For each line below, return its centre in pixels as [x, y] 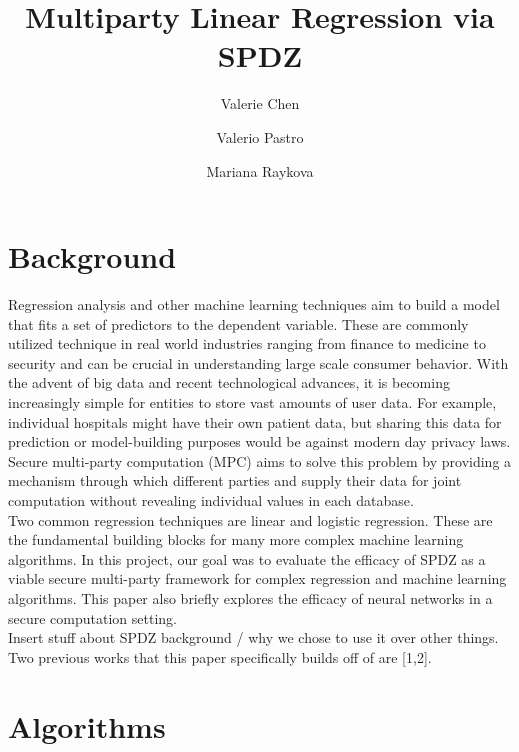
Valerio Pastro [260, 136]
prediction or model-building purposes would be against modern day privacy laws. [259, 441]
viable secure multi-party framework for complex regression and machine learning [257, 578]
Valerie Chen [260, 103]
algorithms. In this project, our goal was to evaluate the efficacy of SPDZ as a [247, 558]
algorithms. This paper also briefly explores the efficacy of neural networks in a [250, 597]
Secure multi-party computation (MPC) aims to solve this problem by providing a [260, 460]
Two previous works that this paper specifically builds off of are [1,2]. [220, 656]
